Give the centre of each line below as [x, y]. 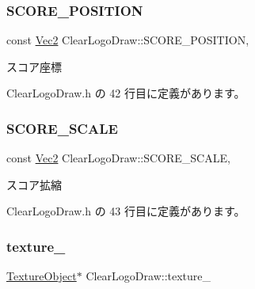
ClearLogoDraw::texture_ [148, 276]
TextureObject [42, 276]
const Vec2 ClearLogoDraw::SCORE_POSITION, [128, 40]
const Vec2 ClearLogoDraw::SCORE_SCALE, [118, 158]
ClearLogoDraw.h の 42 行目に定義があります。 [126, 93]
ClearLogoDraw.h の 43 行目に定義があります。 [126, 211]
